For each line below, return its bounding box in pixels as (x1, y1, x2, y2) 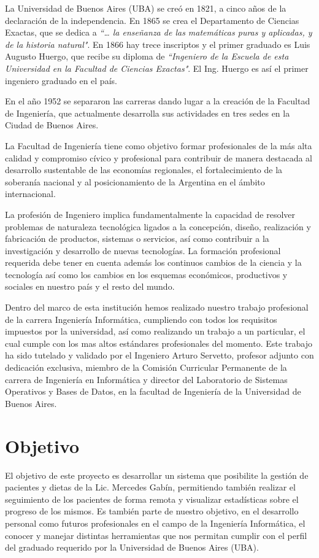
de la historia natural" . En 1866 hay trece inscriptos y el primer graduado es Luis (5, 37, 310, 50)
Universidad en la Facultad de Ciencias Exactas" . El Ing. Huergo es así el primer (5, 61, 309, 74)
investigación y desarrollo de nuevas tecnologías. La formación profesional (5, 244, 281, 257)
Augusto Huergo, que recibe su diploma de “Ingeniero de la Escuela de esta (5, 50, 289, 63)
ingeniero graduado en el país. (5, 74, 117, 87)
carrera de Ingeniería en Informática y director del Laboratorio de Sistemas (5, 373, 288, 386)
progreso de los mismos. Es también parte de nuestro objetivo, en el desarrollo (5, 505, 299, 517)
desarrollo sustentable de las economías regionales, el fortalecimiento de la (5, 163, 283, 176)
